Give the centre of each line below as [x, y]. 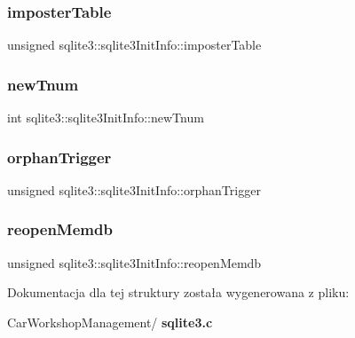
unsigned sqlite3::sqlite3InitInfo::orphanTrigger [134, 189]
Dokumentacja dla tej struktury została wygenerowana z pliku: [178, 292]
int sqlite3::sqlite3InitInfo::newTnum [106, 118]
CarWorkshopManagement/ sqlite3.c [110, 322]
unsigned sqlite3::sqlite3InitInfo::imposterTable [134, 45]
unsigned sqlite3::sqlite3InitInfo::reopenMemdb [134, 262]
